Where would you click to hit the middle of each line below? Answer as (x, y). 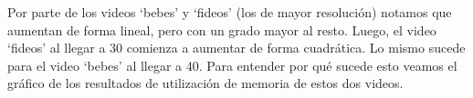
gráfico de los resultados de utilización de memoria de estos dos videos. (205, 83)
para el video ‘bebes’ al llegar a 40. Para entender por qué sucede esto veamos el (232, 65)
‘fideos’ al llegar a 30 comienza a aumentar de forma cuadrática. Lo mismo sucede (236, 48)
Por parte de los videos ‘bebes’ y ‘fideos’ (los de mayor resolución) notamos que (230, 12)
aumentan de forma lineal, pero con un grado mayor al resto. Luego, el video (222, 29)
